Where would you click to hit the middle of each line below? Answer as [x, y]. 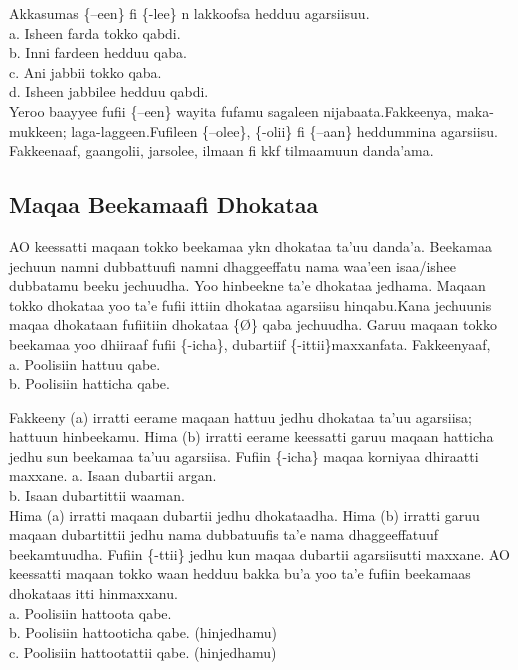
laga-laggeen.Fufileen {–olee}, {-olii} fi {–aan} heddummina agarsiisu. [284, 130]
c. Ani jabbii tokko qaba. [85, 71]
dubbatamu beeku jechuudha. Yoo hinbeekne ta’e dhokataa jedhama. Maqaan [247, 285]
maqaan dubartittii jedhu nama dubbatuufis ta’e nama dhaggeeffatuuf [224, 534]
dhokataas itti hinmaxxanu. [93, 593]
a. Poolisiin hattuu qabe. [85, 363]
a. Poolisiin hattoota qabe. [90, 612]
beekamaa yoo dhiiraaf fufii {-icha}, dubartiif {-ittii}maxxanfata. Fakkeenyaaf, [250, 343]
